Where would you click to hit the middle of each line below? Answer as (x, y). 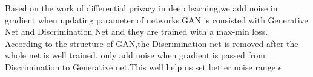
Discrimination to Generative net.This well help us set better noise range (140, 66)
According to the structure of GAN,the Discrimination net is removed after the (152, 43)
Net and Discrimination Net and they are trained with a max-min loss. (137, 32)
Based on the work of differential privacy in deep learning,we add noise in (141, 8)
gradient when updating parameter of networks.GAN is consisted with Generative (156, 20)
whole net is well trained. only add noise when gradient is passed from (135, 55)
